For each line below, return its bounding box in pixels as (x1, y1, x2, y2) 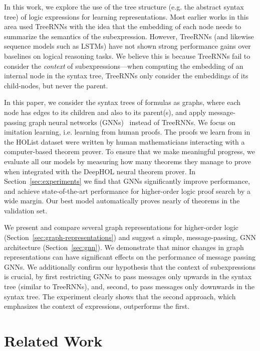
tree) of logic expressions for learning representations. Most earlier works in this (4, 11, 249, 22)
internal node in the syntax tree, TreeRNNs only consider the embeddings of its (4, 70, 248, 81)
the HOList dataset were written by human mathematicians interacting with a (4, 136, 245, 147)
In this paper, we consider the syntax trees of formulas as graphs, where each (4, 97, 241, 107)
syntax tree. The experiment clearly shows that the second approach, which (4, 291, 236, 301)
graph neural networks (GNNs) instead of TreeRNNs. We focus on (29, 116, 235, 127)
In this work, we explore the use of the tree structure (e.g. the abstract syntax (4, 2, 244, 12)
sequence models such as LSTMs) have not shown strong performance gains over (4, 41, 251, 51)
